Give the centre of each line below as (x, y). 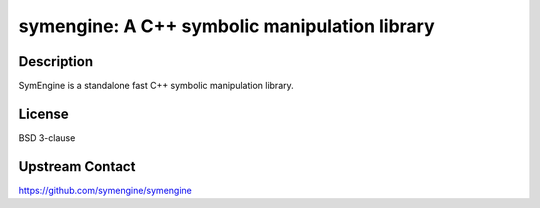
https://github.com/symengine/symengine (105, 190)
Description (56, 61)
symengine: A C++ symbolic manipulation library (226, 26)
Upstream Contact (77, 166)
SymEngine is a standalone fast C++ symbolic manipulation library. (156, 86)
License (43, 113)
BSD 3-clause (47, 137)
